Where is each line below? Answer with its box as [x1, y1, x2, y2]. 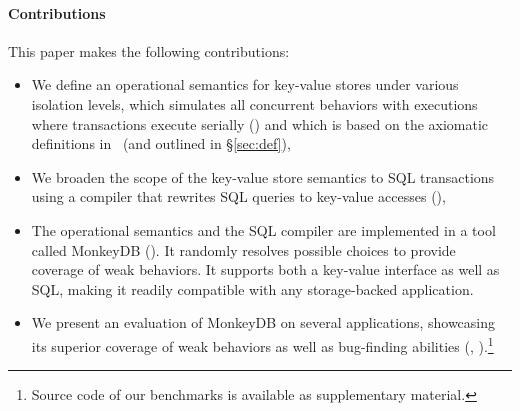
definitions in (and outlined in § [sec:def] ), [31, 133, 291, 154]
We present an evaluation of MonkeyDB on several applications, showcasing [31, 312, 496, 333]
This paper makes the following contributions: [8, 40, 290, 61]
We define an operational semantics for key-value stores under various [31, 74, 459, 95]
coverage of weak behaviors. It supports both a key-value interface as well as [31, 259, 500, 280]
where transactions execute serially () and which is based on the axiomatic [31, 113, 489, 134]
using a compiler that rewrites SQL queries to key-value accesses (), [31, 186, 446, 207]
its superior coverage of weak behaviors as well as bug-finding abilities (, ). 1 [31, 332, 494, 356]
